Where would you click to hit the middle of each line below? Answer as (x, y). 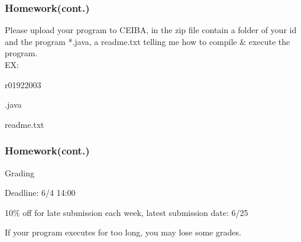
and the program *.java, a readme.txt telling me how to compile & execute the (148, 41)
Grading (20, 172)
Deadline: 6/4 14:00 (40, 193)
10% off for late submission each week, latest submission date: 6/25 (127, 212)
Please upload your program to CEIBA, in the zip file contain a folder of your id (151, 30)
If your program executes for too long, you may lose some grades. (123, 232)
